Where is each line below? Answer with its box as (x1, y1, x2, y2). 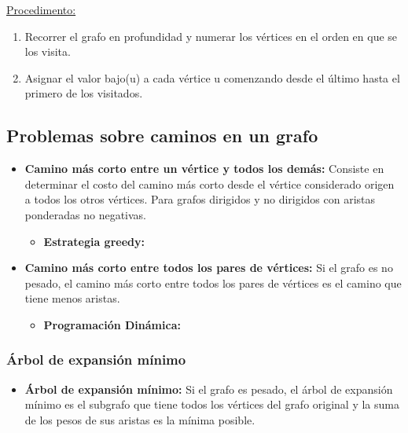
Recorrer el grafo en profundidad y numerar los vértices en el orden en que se (24, 28, 398, 44)
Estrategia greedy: (43, 233, 145, 249)
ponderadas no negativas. (24, 206, 147, 222)
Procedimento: (6, 2, 76, 17)
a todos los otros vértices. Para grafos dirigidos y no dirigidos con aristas (24, 191, 376, 207)
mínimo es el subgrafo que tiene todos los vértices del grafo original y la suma (24, 396, 399, 413)
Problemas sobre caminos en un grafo (6, 123, 318, 148)
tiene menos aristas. (24, 290, 120, 306)
